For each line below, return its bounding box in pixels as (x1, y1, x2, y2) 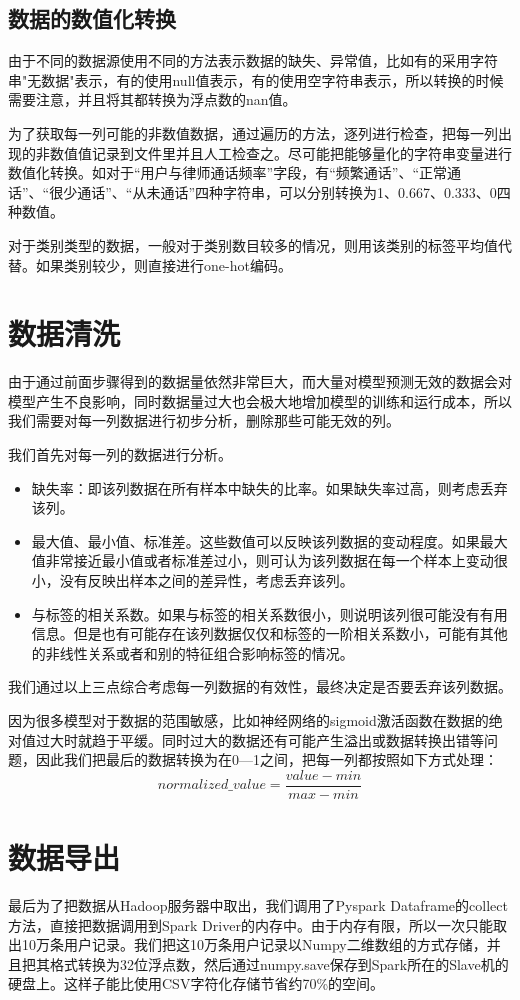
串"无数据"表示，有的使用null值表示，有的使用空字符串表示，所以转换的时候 (8, 69, 504, 90)
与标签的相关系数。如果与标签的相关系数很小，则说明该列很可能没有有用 (31, 603, 508, 624)
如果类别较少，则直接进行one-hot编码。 (35, 254, 292, 275)
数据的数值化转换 (8, 3, 176, 34)
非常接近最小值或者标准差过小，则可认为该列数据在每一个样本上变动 (45, 550, 494, 571)
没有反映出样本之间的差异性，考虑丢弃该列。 (59, 570, 354, 591)
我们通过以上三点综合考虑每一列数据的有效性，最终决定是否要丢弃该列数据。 (8, 676, 512, 697)
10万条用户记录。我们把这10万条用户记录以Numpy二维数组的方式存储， (21, 934, 487, 955)
